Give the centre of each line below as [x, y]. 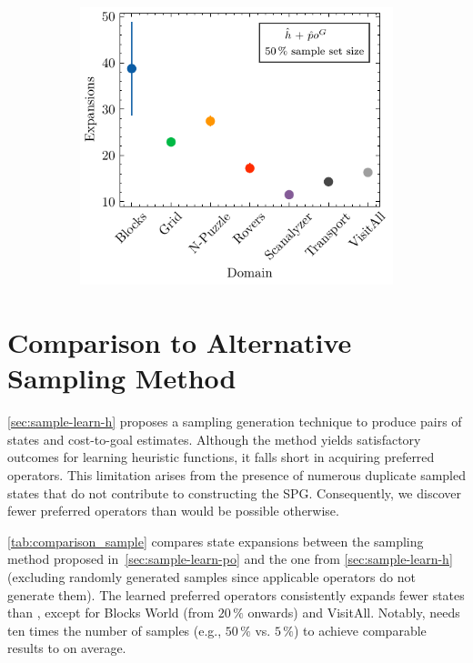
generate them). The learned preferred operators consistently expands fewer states [236, 594]
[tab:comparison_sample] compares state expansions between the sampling [216, 541]
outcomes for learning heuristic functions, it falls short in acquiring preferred [221, 457]
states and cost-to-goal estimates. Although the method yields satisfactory [214, 439]
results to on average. [67, 648]
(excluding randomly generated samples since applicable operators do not [211, 577]
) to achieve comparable [360, 630]
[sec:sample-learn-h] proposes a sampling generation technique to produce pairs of [235, 422]
